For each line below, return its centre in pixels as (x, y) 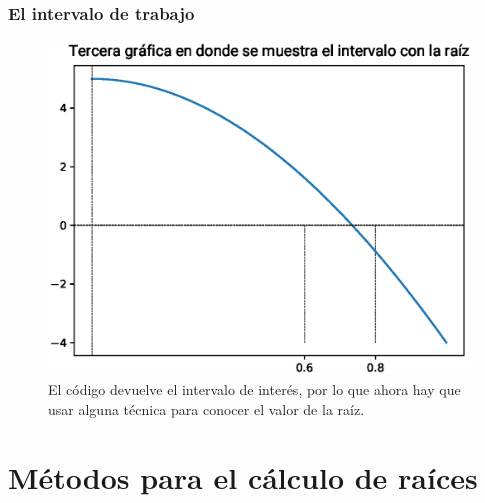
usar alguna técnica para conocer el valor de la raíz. (206, 408)
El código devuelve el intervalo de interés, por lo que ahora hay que (254, 388)
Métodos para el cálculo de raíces (243, 477)
